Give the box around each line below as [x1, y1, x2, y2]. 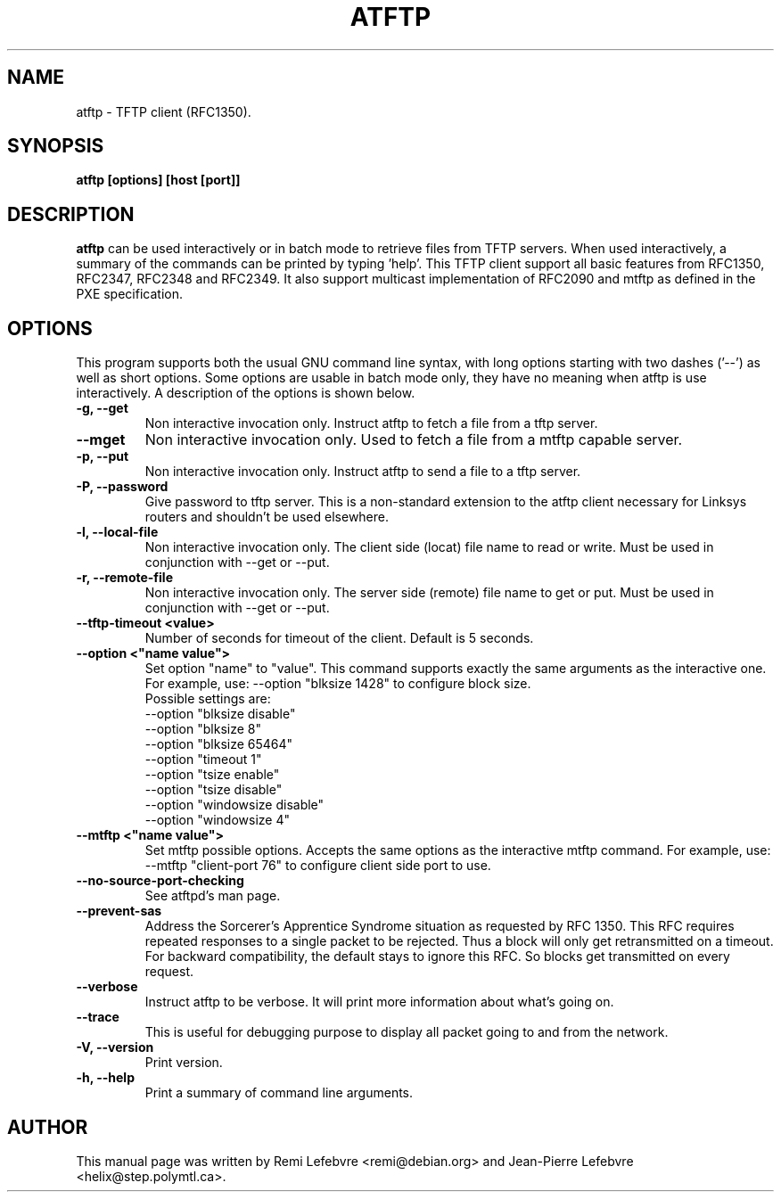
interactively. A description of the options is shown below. [76, 385, 415, 401]
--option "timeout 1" [144, 751, 262, 768]
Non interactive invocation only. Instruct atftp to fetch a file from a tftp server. [144, 415, 598, 431]
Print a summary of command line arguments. [144, 1085, 414, 1101]
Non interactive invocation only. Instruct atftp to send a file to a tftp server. [144, 464, 581, 480]
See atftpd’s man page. [144, 888, 281, 904]
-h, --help [76, 1070, 135, 1086]
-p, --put [76, 448, 129, 464]
